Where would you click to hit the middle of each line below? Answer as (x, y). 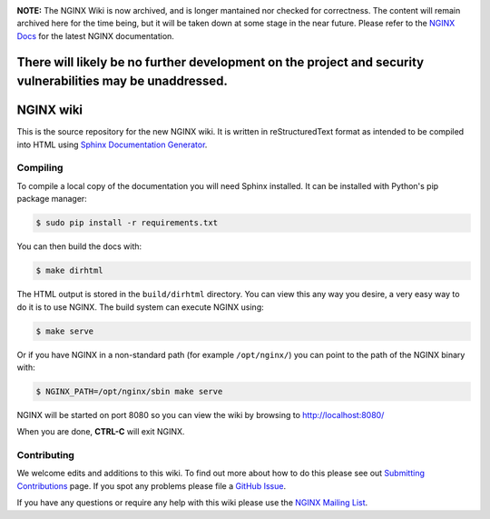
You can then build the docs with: (79, 246)
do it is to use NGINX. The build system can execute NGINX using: (141, 307)
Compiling (40, 168)
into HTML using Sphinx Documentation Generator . (112, 145)
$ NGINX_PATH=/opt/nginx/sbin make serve (129, 391)
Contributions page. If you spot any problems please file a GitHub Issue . (151, 485)
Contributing (45, 455)
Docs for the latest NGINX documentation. (95, 35)
